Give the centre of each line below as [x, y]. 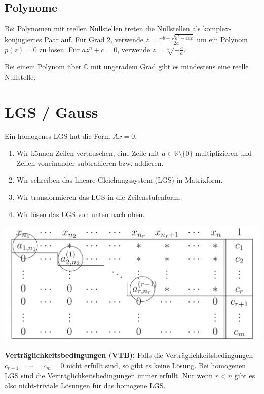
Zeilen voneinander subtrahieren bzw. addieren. [90, 163]
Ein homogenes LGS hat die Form [58, 136]
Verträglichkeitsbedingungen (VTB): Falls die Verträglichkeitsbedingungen [129, 355]
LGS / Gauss [51, 111]
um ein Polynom [222, 39]
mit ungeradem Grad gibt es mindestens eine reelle [169, 67]
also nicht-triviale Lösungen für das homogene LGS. [85, 385]
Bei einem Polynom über [43, 67]
